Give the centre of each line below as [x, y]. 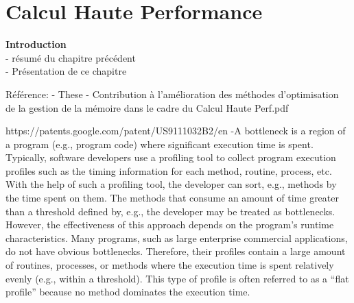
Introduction [36, 44]
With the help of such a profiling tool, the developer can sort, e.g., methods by [171, 184]
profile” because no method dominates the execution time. [128, 292]
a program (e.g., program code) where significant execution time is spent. [160, 144]
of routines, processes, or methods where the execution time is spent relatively [170, 265]
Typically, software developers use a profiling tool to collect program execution [171, 157]
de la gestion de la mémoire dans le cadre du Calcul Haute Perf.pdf [147, 107]
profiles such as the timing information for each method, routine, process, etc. [169, 170]
